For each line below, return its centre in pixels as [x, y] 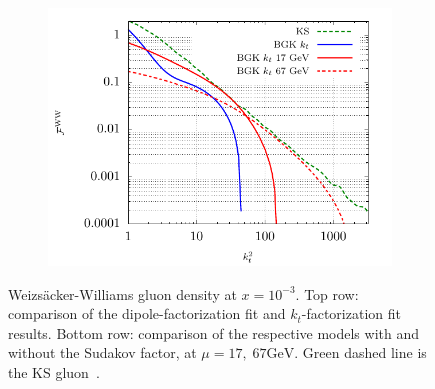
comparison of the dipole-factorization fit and [147, 313]
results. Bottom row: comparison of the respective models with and [213, 332]
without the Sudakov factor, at [102, 352]
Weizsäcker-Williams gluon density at [122, 293]
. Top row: [327, 293]
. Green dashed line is [360, 352]
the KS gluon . [54, 371]
